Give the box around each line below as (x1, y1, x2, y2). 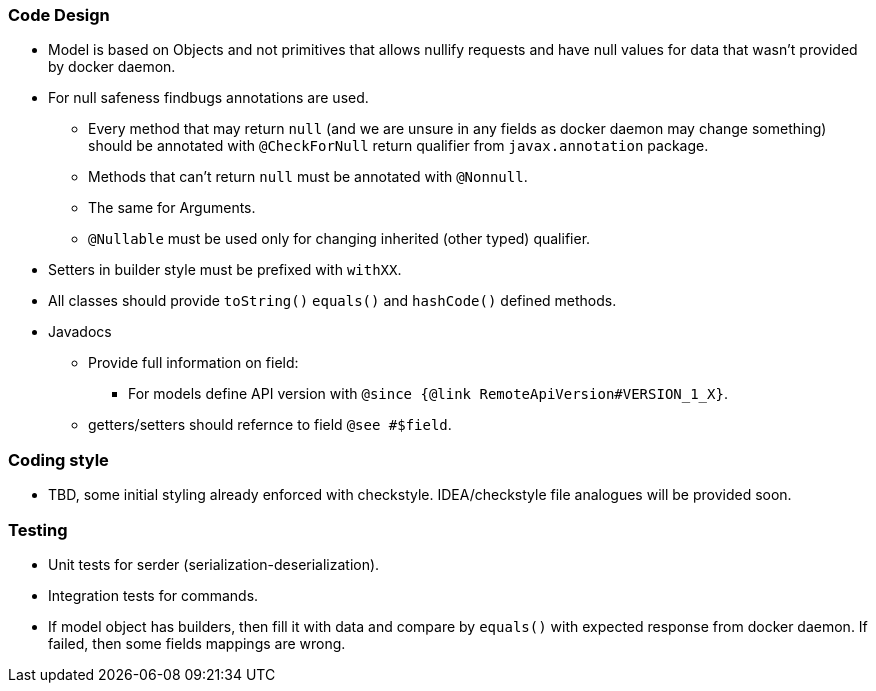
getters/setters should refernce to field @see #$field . (88, 416, 452, 434)
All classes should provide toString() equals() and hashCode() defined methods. (48, 292, 617, 310)
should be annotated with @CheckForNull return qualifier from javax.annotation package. (88, 137, 709, 155)
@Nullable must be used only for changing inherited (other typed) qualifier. (88, 230, 591, 248)
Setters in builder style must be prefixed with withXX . (48, 261, 402, 279)
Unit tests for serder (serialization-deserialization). (48, 555, 380, 573)
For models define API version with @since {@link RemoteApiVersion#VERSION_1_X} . (128, 385, 728, 403)
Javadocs (48, 323, 112, 341)
